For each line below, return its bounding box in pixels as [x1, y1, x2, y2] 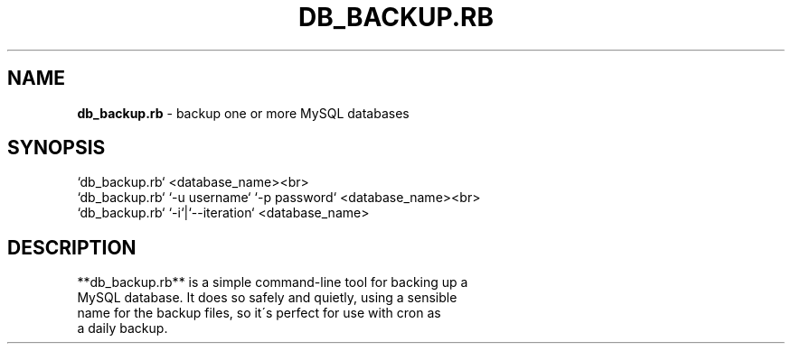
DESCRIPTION [7, 236, 137, 259]
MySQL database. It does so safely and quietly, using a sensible [77, 290, 457, 306]
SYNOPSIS [7, 136, 106, 160]
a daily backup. [77, 320, 168, 337]
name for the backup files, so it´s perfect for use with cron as [77, 305, 441, 321]
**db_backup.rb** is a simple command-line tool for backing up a [77, 274, 468, 291]
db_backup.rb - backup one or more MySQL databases [77, 105, 410, 121]
